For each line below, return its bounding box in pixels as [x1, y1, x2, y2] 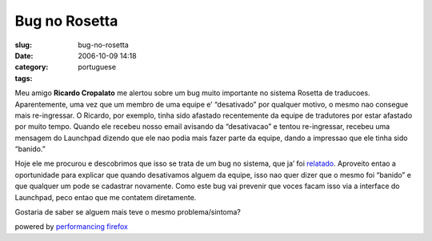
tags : [14, 73, 33, 83]
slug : [14, 40, 32, 50]
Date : [14, 50, 34, 60]
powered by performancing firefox [14, 222, 128, 231]
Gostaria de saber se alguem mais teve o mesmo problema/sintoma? [14, 207, 242, 217]
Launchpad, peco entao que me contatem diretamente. [14, 192, 197, 202]
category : [14, 62, 49, 72]
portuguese [78, 62, 116, 72]
